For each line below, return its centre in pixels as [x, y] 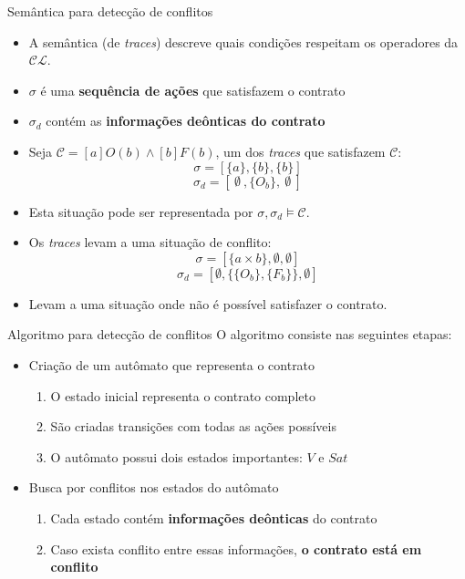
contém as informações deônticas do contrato [186, 121]
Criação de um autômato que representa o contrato [172, 364]
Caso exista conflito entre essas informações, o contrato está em [236, 548]
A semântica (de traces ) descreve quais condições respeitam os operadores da [243, 41]
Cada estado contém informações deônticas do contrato [214, 517]
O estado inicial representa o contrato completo [183, 395]
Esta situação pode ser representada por [141, 211]
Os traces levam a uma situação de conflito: [150, 242]
